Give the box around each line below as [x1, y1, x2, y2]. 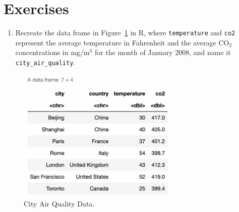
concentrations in [15, 47, 69, 58]
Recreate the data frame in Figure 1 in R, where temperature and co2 [15, 27, 235, 38]
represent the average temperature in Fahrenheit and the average [15, 37, 216, 47]
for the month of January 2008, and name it [94, 47, 231, 58]
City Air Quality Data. [24, 198, 95, 209]
